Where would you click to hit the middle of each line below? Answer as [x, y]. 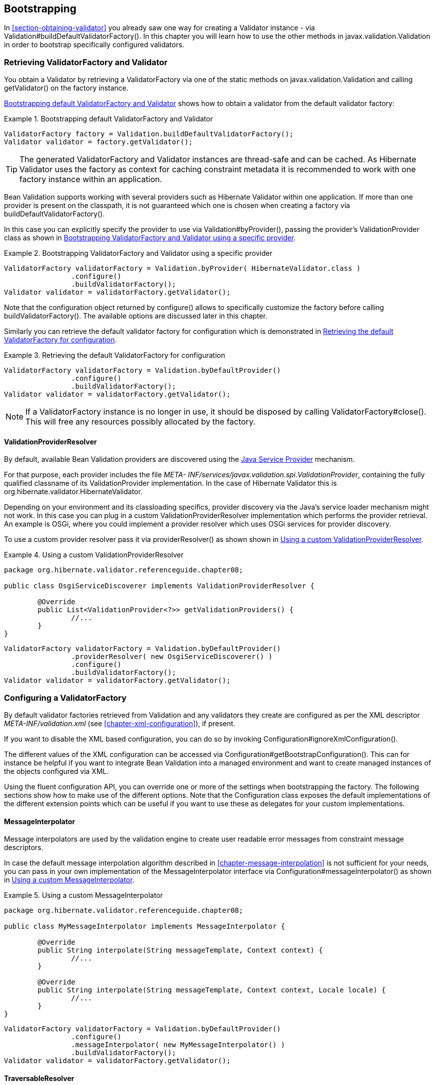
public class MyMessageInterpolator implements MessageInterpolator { [145, 926]
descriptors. [24, 848]
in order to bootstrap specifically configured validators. [94, 45]
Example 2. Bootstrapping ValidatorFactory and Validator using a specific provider [138, 253]
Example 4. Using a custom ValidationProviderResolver [94, 555]
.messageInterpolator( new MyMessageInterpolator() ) [178, 1045]
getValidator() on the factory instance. [66, 88]
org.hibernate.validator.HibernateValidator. [73, 492]
